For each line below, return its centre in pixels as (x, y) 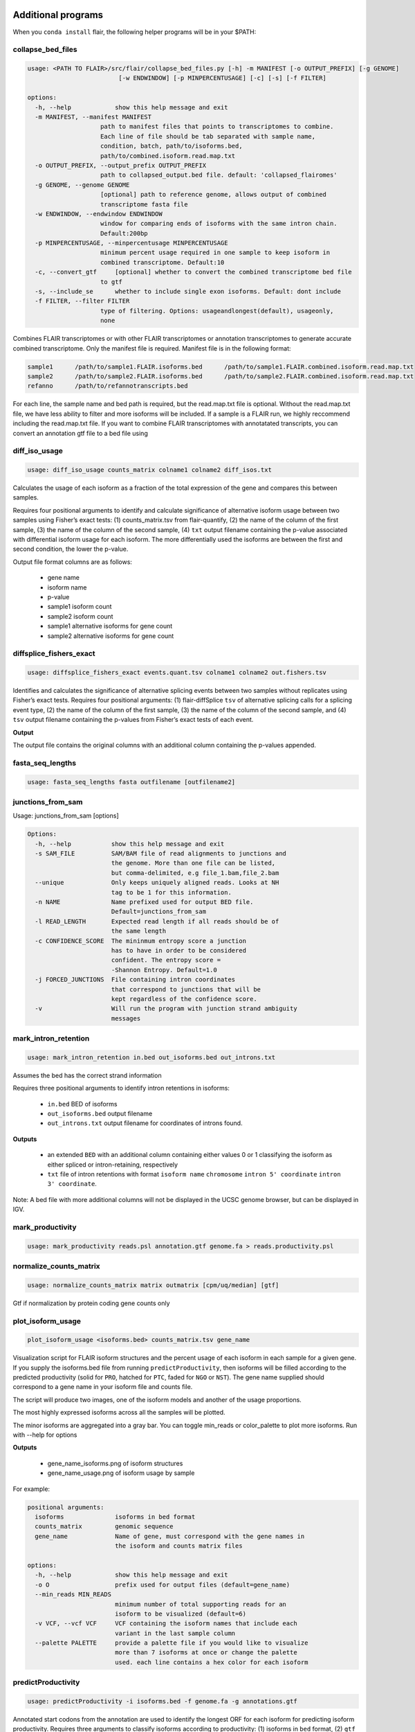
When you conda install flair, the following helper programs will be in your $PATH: (135, 32)
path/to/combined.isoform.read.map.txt (168, 156)
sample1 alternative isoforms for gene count (110, 626)
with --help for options (45, 1435)
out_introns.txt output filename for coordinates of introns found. (145, 1123)
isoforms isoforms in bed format (115, 1517)
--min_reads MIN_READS (73, 1594)
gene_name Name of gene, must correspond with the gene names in (170, 1536)
